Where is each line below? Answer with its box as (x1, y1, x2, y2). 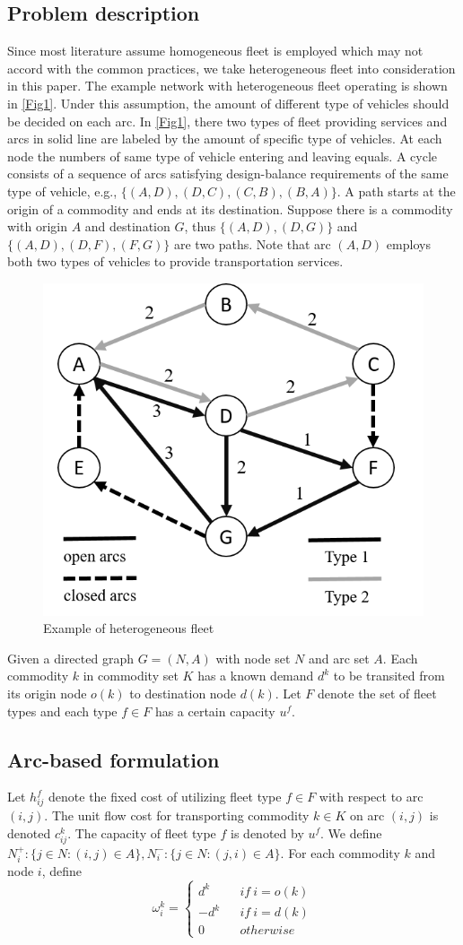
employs (386, 234, 431, 253)
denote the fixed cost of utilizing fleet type (48, 787, 282, 806)
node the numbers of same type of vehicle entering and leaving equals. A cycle (7, 146, 437, 165)
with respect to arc (319, 787, 424, 806)
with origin (7, 217, 67, 236)
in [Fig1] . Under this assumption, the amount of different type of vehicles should (7, 93, 450, 112)
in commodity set (83, 666, 179, 685)
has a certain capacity (154, 701, 275, 720)
